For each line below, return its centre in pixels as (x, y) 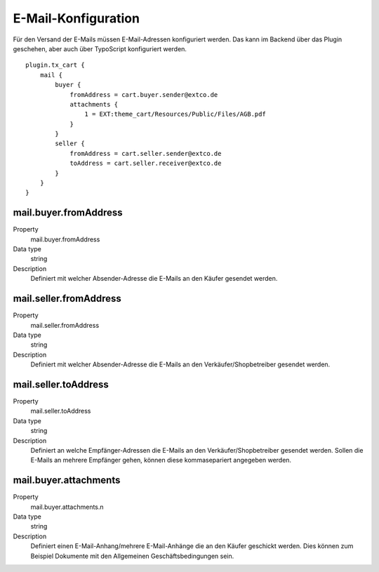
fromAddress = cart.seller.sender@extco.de (146, 153)
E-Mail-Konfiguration (77, 18)
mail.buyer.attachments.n (67, 507)
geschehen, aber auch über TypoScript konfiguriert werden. (100, 48)
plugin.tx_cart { (55, 65)
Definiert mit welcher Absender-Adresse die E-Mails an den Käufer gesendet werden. (154, 279)
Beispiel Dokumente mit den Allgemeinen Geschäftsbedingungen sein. (132, 556)
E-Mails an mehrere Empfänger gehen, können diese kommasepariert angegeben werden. (161, 460)
